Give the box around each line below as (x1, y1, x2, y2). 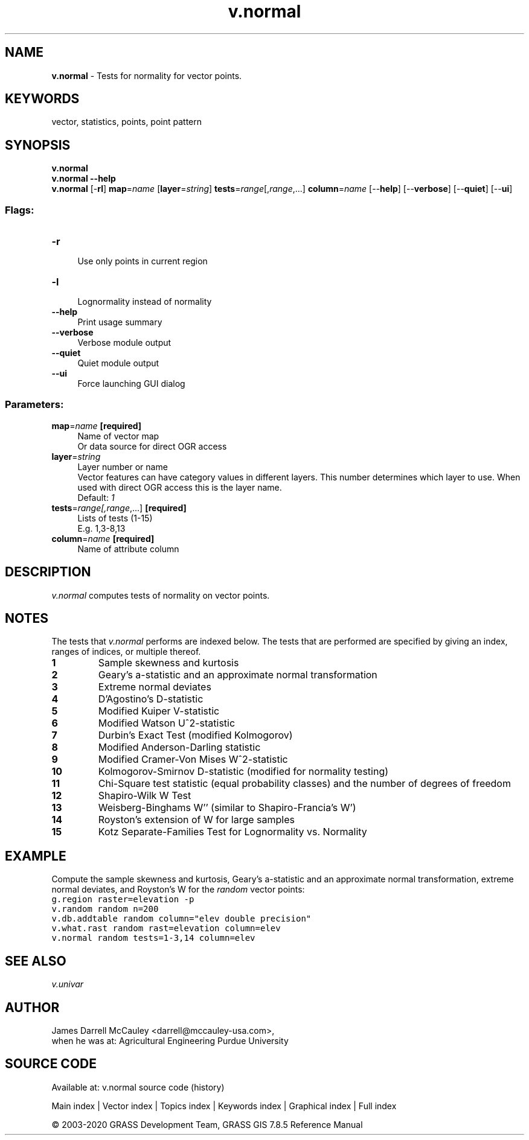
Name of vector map (77, 430, 159, 441)
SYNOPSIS (5, 137, 71, 153)
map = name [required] (51, 420, 142, 431)
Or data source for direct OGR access (77, 441, 227, 451)
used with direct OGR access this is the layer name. (77, 482, 282, 492)
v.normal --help (51, 173, 116, 184)
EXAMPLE (5, 848, 66, 864)
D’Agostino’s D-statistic (98, 693, 204, 705)
